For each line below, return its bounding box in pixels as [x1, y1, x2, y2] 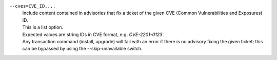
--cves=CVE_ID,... [9, 3, 56, 9]
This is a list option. [22, 24, 64, 31]
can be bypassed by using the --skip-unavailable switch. [22, 46, 143, 52]
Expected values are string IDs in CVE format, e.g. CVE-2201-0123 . [22, 31, 164, 38]
